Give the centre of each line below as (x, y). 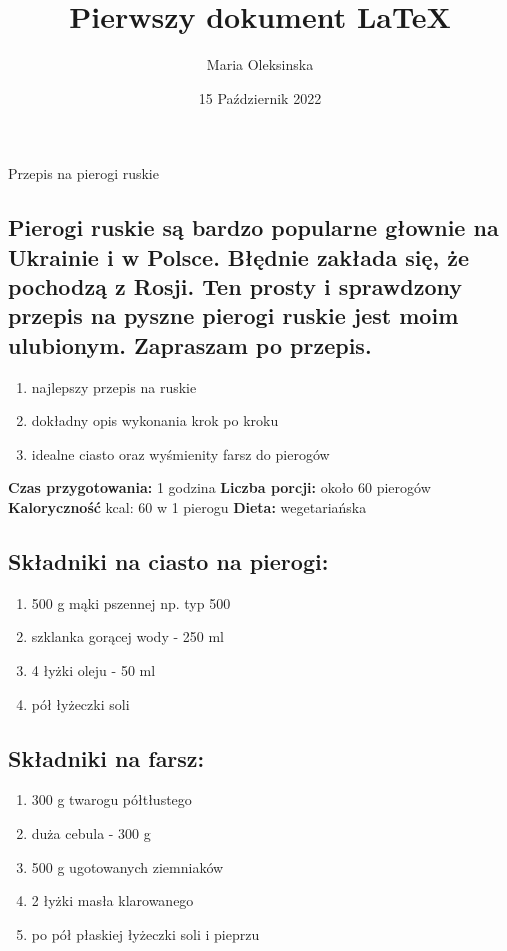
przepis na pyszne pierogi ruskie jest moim (233, 315)
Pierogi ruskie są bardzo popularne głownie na (253, 227)
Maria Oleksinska (260, 64)
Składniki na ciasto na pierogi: (168, 561)
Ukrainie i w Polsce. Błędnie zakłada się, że (239, 256)
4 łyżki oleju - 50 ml (93, 670)
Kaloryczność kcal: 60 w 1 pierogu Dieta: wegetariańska (187, 507)
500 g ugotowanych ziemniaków (127, 866)
